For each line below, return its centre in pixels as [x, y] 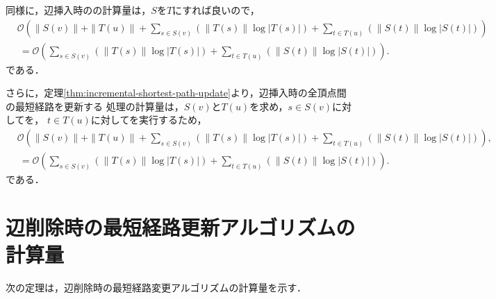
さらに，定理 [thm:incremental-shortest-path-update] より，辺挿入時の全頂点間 [176, 93]
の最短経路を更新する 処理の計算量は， [95, 106]
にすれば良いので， [216, 10]
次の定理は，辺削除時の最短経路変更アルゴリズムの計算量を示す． [156, 287]
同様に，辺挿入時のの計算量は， [78, 10]
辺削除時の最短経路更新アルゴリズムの [181, 227]
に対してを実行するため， [149, 120]
